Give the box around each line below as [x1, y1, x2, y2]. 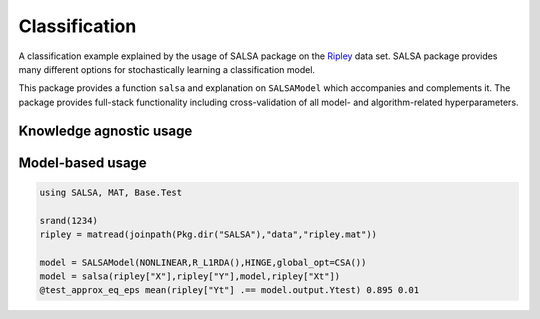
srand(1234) [39, 215, 99, 226]
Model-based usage [18, 154, 147, 171]
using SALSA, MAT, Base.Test [39, 186, 183, 198]
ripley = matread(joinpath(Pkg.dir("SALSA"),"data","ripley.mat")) [39, 228, 378, 240]
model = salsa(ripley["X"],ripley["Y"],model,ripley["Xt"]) [39, 271, 341, 282]
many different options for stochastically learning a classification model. [18, 63, 315, 75]
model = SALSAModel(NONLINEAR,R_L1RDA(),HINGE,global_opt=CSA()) [39, 256, 367, 268]
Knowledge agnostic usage [18, 122, 193, 139]
